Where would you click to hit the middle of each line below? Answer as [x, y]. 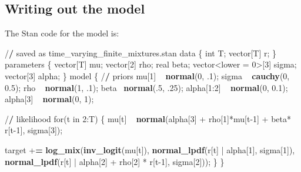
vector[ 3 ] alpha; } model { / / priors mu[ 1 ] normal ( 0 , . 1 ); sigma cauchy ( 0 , [147, 75]
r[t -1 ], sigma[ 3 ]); [34, 130]
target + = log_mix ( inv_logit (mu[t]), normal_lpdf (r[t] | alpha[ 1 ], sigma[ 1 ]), [150, 149]
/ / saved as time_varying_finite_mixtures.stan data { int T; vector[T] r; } [141, 53]
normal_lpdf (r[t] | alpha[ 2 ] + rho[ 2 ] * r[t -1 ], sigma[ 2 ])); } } [115, 161]
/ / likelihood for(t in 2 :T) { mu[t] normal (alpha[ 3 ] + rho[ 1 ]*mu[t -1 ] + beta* [148, 118]
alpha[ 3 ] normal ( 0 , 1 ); [49, 99]
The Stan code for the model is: [62, 33]
